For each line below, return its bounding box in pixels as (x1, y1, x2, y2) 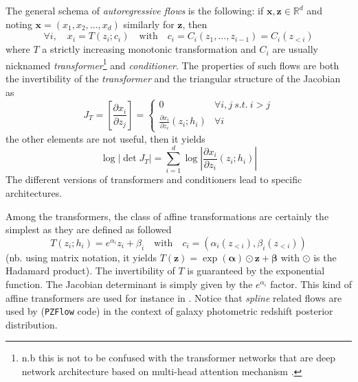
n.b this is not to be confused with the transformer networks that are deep (21, 350, 336, 365)
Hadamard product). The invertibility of (5, 263, 175, 278)
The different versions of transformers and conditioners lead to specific (5, 172, 302, 187)
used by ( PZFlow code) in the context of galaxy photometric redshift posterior (5, 304, 333, 318)
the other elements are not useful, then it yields (5, 131, 205, 145)
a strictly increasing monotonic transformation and (42, 42, 256, 56)
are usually (272, 42, 319, 56)
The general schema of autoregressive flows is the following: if (5, 3, 264, 17)
